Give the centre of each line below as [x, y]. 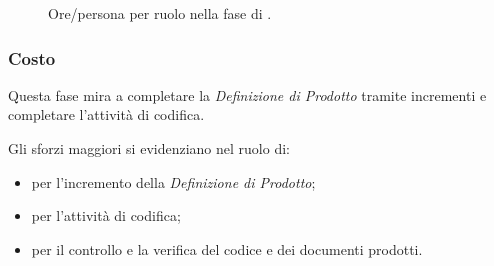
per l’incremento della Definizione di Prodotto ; [173, 181]
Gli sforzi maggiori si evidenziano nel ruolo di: [149, 148]
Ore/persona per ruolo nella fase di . [160, 13]
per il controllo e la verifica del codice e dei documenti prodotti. [227, 248]
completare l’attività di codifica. [106, 114]
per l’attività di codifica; [106, 215]
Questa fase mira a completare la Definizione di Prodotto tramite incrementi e [247, 94]
